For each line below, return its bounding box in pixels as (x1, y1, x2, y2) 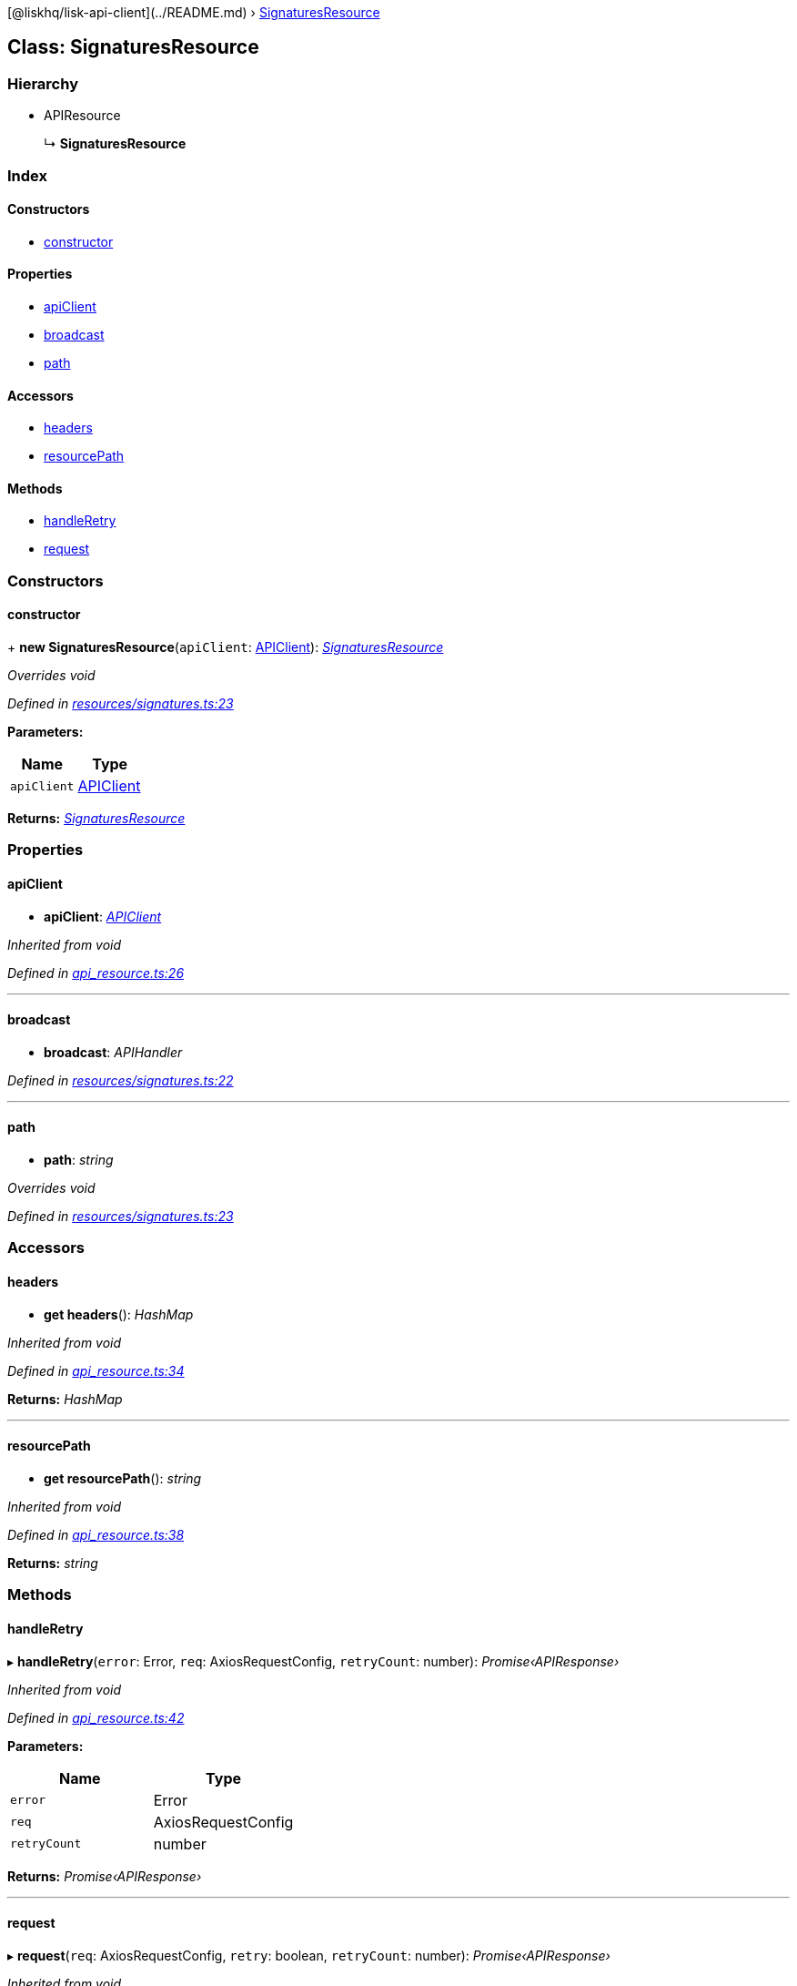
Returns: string (7, 1554, 98, 1571)
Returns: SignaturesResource (7, 810, 186, 827)
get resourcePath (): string (44, 1470, 202, 1486)
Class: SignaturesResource (7, 36, 259, 59)
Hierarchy (7, 74, 78, 93)
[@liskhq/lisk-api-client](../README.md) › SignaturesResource (7, 5, 380, 20)
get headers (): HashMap (44, 1306, 194, 1322)
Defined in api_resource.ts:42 (7, 1709, 185, 1726)
